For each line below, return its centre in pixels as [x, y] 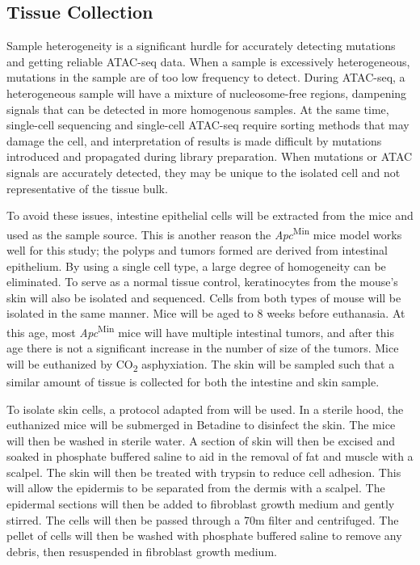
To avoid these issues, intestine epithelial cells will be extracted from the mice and [210, 215]
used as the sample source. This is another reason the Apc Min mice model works [204, 233]
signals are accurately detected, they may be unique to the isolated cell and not [204, 172]
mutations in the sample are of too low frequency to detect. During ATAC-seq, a [206, 77]
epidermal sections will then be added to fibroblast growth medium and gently [201, 504]
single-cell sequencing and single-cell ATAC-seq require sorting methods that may [208, 125]
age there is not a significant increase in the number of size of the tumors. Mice [203, 348]
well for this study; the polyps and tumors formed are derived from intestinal [197, 249]
